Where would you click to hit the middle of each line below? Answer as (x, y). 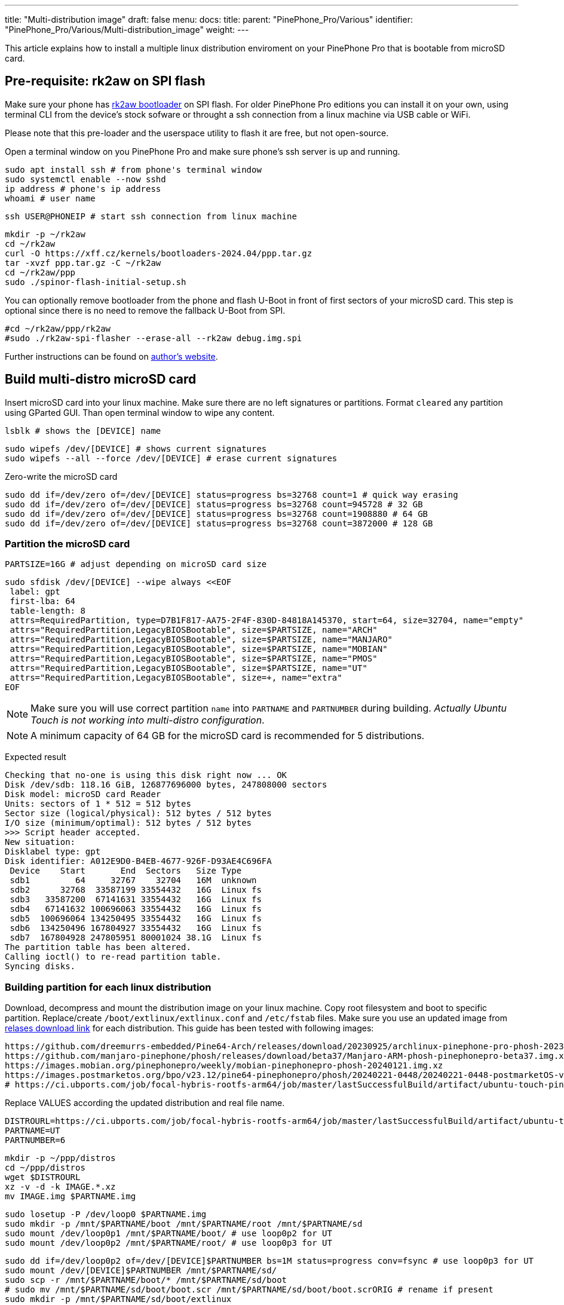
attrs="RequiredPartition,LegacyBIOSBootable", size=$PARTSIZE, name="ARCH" (194, 630)
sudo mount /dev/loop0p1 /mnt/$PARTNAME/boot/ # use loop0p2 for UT (168, 1234)
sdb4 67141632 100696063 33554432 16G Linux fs (136, 909)
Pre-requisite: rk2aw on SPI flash (105, 81)
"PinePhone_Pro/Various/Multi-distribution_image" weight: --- (127, 30)
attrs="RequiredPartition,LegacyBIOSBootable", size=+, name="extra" (176, 678)
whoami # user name (50, 198)
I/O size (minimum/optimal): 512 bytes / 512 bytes (128, 823)
